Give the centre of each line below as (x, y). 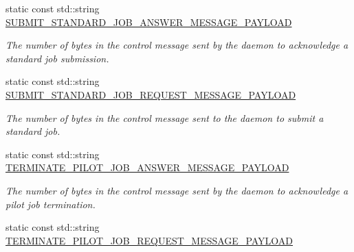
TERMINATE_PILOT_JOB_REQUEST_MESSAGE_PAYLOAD (150, 240)
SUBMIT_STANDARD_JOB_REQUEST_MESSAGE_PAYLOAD (151, 94)
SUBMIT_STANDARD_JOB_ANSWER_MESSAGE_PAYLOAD (149, 22)
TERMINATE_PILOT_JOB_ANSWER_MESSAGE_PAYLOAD (147, 167)
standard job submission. (57, 58)
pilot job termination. (51, 204)
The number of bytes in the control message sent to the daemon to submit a (165, 117)
